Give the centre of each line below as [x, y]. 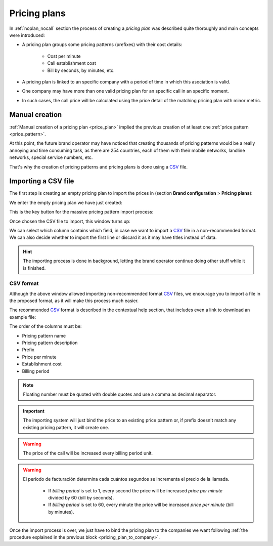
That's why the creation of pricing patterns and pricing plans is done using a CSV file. [99, 166]
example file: [23, 317]
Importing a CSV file [42, 181]
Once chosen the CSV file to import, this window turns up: [70, 221]
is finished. [34, 268]
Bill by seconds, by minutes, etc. [81, 70]
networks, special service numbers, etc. [51, 157]
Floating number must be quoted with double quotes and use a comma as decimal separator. [120, 394]
